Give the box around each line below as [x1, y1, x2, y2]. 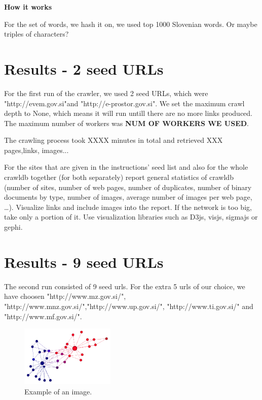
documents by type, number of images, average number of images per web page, [4, 192, 252, 202]
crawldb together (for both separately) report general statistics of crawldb [4, 172, 234, 182]
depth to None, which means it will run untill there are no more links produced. [4, 108, 252, 118]
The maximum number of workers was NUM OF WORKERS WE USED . [4, 117, 249, 128]
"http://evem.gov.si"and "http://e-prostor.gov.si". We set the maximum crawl [4, 98, 245, 108]
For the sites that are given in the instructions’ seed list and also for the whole [4, 162, 248, 172]
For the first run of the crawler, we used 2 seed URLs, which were [4, 87, 208, 98]
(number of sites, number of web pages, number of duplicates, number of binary [4, 181, 252, 192]
